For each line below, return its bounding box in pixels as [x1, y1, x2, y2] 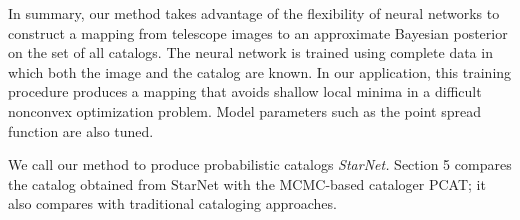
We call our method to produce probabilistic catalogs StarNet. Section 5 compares [8, 154, 512, 175]
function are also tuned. [8, 120, 154, 141]
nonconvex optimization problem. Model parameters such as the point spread [8, 100, 481, 121]
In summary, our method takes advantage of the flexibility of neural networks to [8, 3, 500, 23]
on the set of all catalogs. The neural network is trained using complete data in [8, 42, 493, 63]
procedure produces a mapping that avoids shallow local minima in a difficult [8, 81, 482, 102]
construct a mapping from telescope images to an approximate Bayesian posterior [8, 22, 508, 43]
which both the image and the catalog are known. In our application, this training [8, 61, 512, 82]
